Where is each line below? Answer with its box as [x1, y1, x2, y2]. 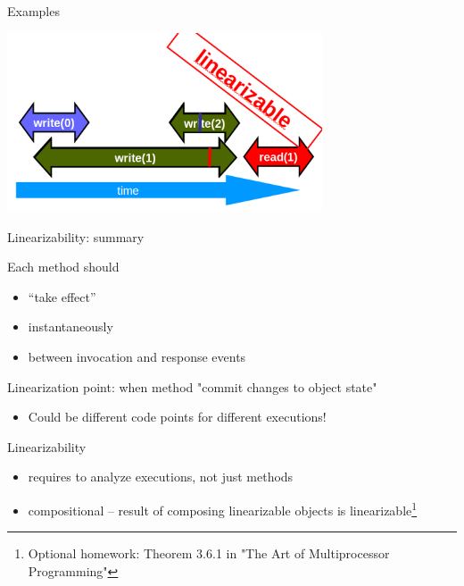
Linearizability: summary [7, 227, 145, 246]
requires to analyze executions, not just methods [28, 467, 294, 486]
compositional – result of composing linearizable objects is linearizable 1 [28, 498, 418, 519]
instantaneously [28, 317, 113, 336]
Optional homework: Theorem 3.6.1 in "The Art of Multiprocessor [28, 544, 390, 563]
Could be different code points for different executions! [28, 407, 327, 426]
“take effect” [28, 287, 96, 306]
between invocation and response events [28, 347, 246, 366]
